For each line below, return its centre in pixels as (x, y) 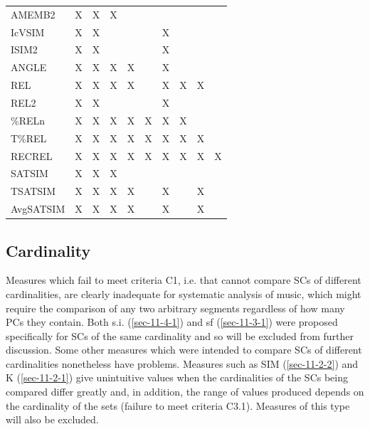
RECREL (32, 155)
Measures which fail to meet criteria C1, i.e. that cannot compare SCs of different (184, 280)
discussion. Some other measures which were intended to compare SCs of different (184, 350)
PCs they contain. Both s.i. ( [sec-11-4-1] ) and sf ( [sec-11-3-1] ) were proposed (172, 322)
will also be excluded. (52, 419)
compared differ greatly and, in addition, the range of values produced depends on (185, 392)
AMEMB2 (33, 14)
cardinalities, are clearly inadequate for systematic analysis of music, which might (184, 293)
